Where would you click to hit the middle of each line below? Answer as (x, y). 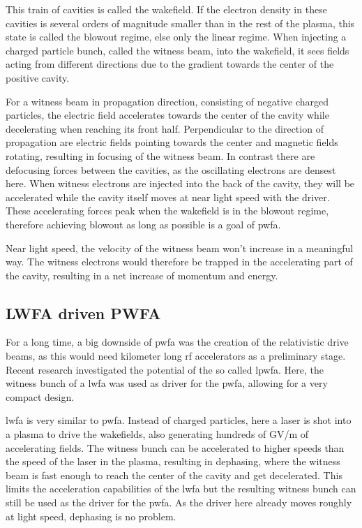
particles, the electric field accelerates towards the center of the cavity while (167, 115)
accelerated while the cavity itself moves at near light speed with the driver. (168, 197)
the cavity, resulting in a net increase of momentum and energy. (142, 275)
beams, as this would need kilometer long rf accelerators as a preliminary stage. (176, 356)
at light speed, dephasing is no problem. (91, 516)
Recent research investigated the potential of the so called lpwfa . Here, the (165, 369)
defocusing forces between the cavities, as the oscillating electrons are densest (171, 169)
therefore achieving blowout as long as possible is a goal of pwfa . (143, 224)
